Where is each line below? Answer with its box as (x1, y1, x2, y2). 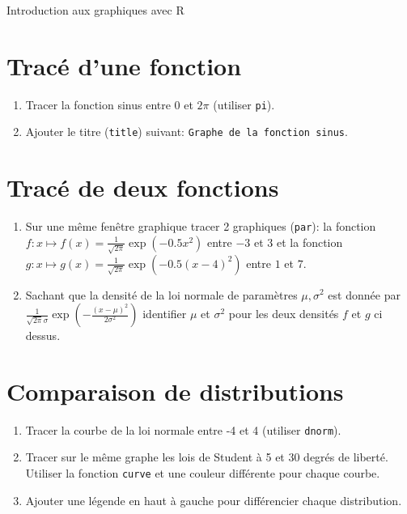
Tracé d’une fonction (6, 49, 242, 82)
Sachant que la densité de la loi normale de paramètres (25, 286, 298, 303)
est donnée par (328, 286, 401, 303)
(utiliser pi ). (213, 96, 275, 113)
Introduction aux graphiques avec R (6, 2, 184, 18)
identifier (142, 305, 187, 322)
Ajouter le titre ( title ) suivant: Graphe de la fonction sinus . (25, 123, 348, 140)
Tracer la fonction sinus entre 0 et (25, 96, 193, 113)
